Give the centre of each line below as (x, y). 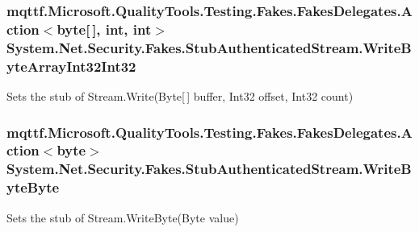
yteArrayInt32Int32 (71, 66)
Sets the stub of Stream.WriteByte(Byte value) (123, 217)
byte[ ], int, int (104, 29)
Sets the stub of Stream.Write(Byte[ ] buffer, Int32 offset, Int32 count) (180, 95)
